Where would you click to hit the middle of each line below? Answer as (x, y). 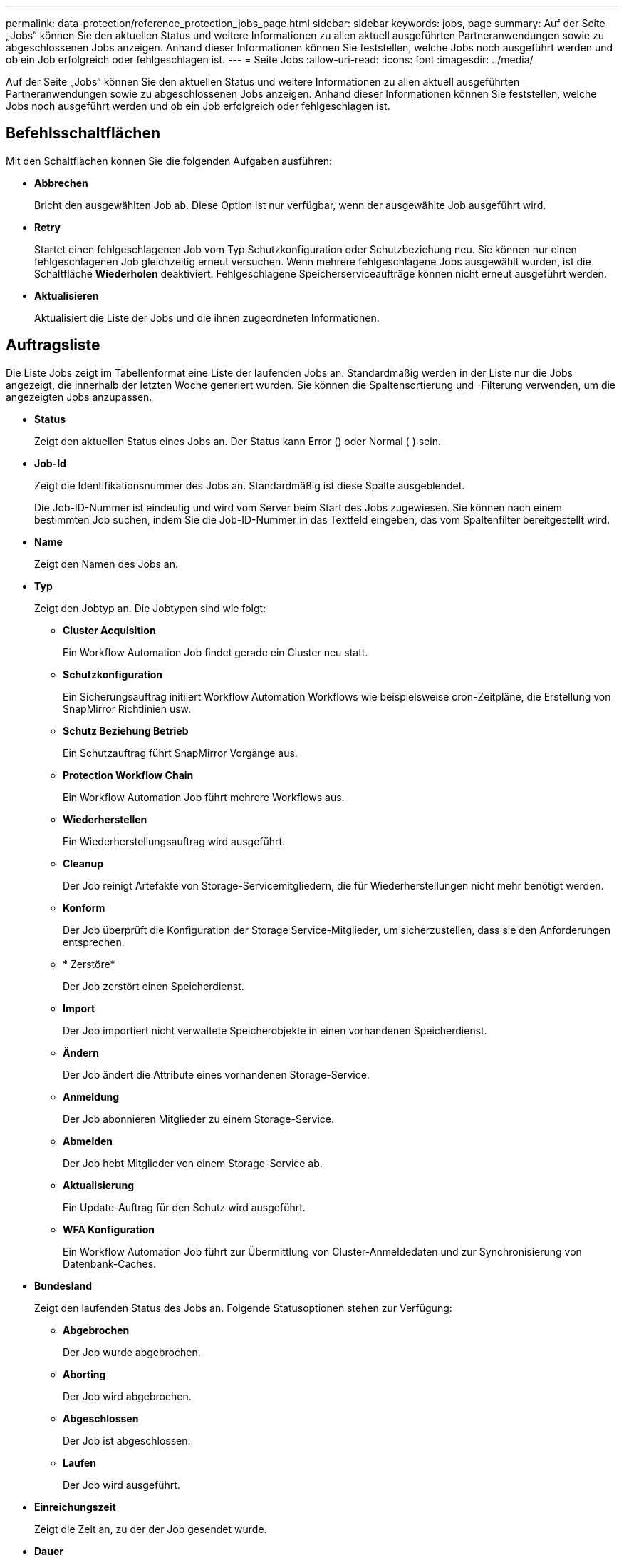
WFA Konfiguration (109, 1229)
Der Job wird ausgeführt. (121, 1485)
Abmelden (88, 1141)
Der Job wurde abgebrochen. (132, 1352)
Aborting (84, 1374)
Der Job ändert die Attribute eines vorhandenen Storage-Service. (216, 1074)
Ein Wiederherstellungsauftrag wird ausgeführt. (174, 841)
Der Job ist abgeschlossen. (127, 1440)
